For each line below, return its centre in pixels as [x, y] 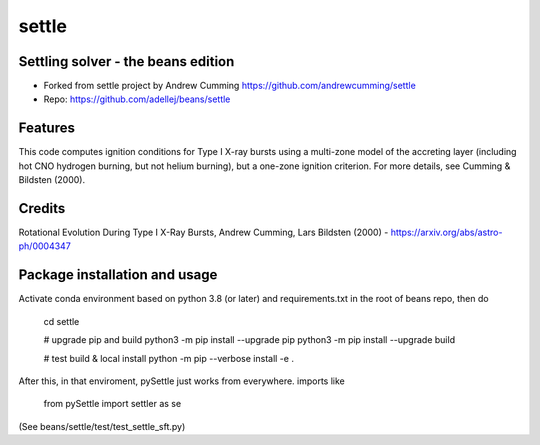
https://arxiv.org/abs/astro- [446, 232]
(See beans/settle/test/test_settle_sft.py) [102, 426]
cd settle [61, 321]
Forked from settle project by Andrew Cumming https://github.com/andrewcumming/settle [230, 86]
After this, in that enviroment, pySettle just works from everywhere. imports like [181, 381]
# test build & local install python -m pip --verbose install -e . [169, 358]
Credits [42, 208]
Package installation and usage [118, 275]
